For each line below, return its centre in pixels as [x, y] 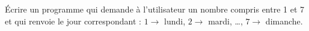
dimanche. [284, 21]
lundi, [175, 21]
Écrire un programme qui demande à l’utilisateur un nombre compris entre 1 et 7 [155, 9]
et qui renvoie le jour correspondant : [73, 21]
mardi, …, [225, 21]
